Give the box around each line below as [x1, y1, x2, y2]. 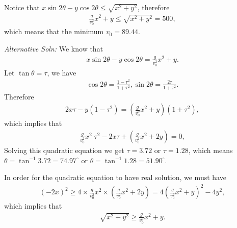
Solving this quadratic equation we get [4, 144, 124, 155]
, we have [47, 67, 76, 78]
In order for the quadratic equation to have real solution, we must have [4, 172, 226, 183]
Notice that [4, 2, 40, 12]
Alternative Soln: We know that [4, 43, 103, 54]
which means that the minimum [4, 26, 104, 37]
